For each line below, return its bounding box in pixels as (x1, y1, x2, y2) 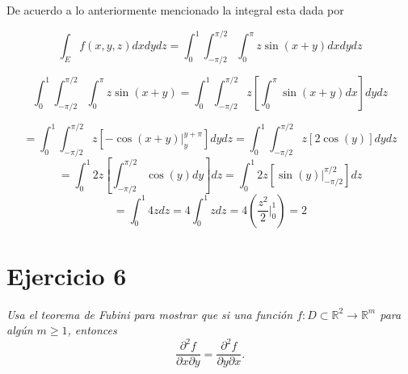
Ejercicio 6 (6, 258, 127, 292)
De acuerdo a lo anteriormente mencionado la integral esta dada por (6, 2, 344, 18)
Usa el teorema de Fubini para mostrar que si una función (6, 305, 293, 322)
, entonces (67, 321, 117, 338)
